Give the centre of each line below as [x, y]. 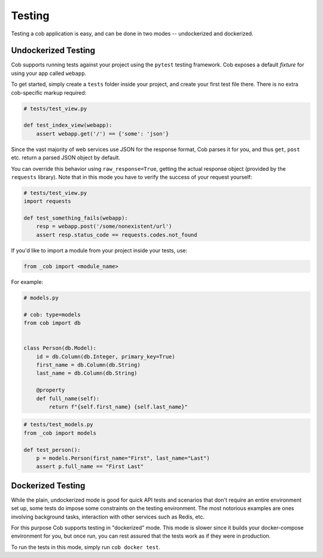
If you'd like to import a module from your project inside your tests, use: [99, 250]
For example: [27, 282]
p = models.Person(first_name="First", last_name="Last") [123, 458]
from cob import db [52, 323]
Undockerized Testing [53, 51]
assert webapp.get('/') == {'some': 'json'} [103, 134]
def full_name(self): [68, 398]
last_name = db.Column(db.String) [87, 373]
